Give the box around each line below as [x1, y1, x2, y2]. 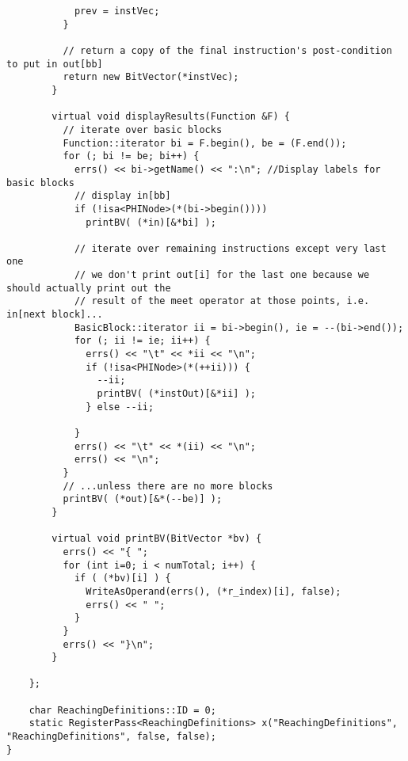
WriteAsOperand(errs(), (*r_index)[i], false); [86, 585, 341, 597]
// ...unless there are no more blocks [63, 480, 273, 492]
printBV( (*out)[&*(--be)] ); [63, 493, 223, 505]
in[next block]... [6, 309, 103, 321]
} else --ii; [86, 401, 154, 413]
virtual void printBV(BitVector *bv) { [51, 533, 262, 545]
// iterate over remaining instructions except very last [74, 242, 387, 254]
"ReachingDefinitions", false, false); [6, 731, 216, 743]
